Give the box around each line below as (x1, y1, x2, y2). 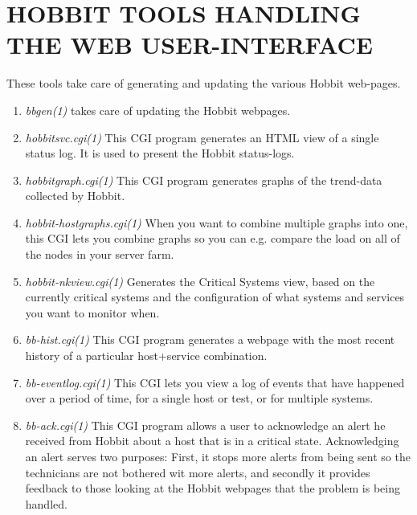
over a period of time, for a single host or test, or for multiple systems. (25, 390, 374, 407)
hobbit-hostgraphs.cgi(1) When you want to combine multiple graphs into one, (25, 214, 408, 231)
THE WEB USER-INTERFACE (6, 28, 374, 61)
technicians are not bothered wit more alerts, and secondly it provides (25, 464, 370, 480)
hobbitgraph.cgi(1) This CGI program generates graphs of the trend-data (25, 171, 382, 188)
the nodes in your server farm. (25, 246, 174, 263)
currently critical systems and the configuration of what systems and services (25, 288, 405, 305)
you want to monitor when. (25, 304, 160, 321)
